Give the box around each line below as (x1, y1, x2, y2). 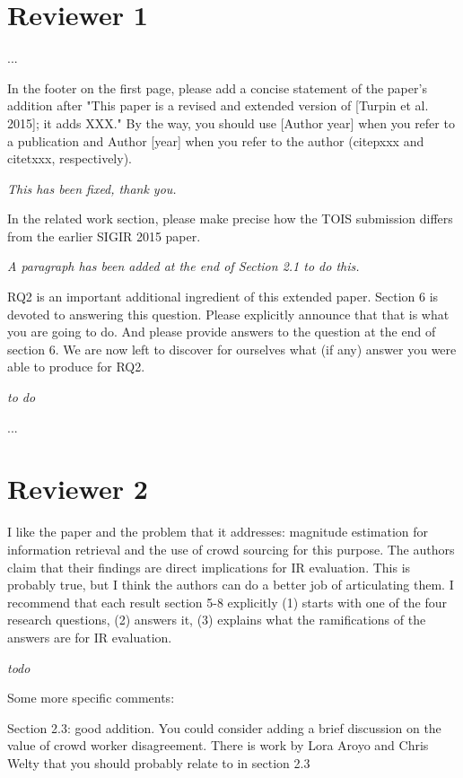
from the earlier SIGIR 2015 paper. (7, 226, 201, 245)
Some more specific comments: (7, 688, 175, 707)
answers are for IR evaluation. (7, 627, 172, 646)
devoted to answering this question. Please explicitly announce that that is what (7, 304, 450, 323)
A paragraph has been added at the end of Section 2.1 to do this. (7, 257, 360, 275)
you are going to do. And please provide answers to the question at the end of (7, 322, 436, 341)
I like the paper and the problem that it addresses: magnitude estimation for (7, 522, 429, 541)
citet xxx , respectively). (7, 149, 132, 168)
